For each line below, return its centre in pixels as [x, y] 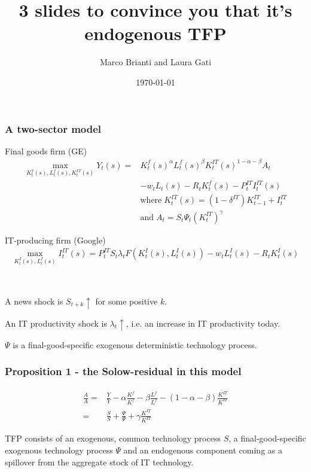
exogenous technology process [59, 450]
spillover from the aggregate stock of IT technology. [99, 462]
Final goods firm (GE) [46, 150]
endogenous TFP [155, 33]
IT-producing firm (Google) [55, 240]
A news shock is [34, 301]
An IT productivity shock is [56, 323]
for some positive [126, 301]
